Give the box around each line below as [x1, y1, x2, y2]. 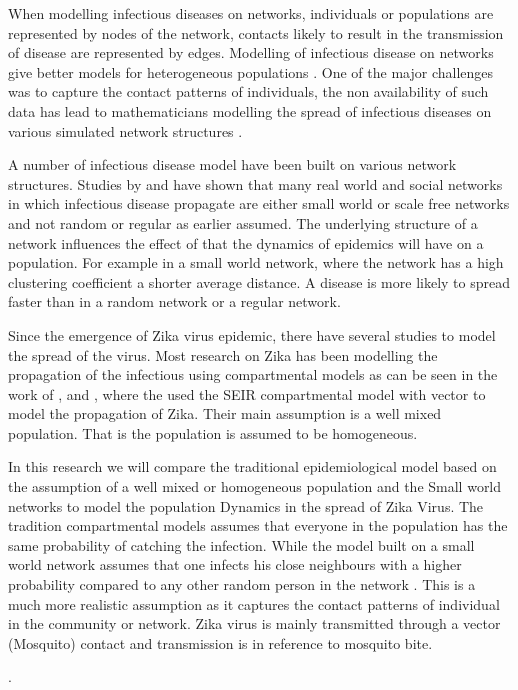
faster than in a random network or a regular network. [8, 291, 341, 312]
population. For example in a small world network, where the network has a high [8, 252, 504, 273]
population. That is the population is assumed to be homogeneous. [8, 422, 418, 443]
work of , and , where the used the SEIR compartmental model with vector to [8, 383, 486, 404]
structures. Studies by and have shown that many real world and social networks [8, 173, 503, 194]
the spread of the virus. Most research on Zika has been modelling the [8, 344, 438, 365]
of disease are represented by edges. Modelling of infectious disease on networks [8, 42, 494, 63]
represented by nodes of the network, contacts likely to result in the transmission [8, 22, 504, 43]
